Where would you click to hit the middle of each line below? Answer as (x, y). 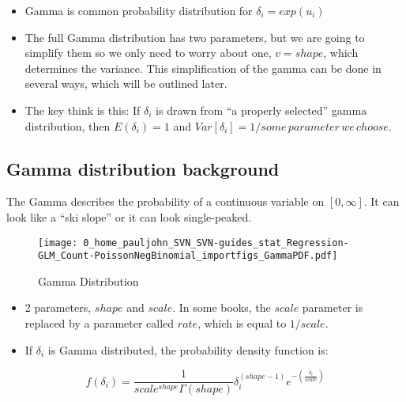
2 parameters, (58, 307)
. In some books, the (222, 307)
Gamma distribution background (143, 168)
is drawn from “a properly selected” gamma (261, 110)
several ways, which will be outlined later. (126, 83)
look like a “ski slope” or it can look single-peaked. (129, 216)
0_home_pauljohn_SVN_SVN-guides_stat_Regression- (216, 243)
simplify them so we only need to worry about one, (148, 53)
